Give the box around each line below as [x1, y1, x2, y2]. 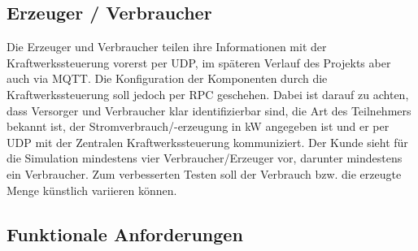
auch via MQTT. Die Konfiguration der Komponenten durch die [7, 70, 328, 87]
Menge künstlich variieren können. [7, 181, 177, 198]
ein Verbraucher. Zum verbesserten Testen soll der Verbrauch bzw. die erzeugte [7, 165, 402, 182]
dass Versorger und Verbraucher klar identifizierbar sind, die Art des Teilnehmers [7, 102, 411, 119]
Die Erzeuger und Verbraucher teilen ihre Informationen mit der [7, 38, 327, 55]
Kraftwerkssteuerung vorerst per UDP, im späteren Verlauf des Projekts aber [7, 54, 391, 71]
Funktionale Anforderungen [7, 221, 243, 246]
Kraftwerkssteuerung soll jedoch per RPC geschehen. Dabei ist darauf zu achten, [7, 85, 409, 102]
